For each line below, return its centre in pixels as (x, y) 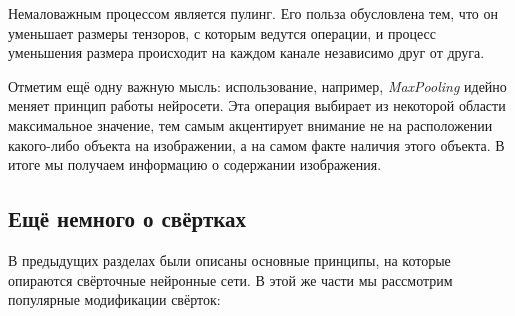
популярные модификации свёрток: (114, 299)
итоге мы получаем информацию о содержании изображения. (195, 164)
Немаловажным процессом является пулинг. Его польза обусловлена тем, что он (253, 13)
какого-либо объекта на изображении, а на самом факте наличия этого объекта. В (256, 144)
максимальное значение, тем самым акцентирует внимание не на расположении (250, 124)
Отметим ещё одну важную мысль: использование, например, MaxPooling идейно (257, 85)
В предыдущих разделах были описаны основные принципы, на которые (229, 259)
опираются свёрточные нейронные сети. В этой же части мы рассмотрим (230, 279)
